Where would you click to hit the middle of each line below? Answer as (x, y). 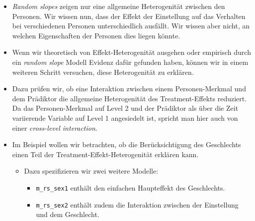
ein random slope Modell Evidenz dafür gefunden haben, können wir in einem (130, 62)
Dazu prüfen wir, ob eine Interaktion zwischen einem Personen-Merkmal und (129, 89)
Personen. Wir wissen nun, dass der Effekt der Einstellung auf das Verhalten (129, 16)
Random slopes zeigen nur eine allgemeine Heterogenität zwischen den (119, 6)
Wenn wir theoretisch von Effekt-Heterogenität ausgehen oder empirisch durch (131, 52)
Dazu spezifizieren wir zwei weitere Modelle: (91, 171)
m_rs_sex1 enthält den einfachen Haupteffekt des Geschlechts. (130, 187)
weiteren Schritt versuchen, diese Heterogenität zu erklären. (103, 72)
